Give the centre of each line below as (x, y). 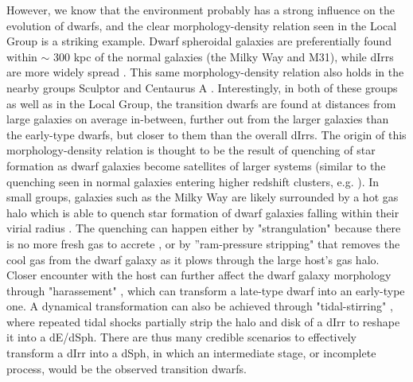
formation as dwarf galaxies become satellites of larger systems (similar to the (196, 165)
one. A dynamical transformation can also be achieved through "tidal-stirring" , (200, 306)
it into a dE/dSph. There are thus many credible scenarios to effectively (182, 337)
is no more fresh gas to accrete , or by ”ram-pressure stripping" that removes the (203, 243)
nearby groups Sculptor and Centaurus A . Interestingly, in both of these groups (202, 87)
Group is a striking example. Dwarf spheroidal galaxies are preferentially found (199, 41)
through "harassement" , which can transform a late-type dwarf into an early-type (206, 290)
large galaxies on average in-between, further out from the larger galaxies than (198, 119)
